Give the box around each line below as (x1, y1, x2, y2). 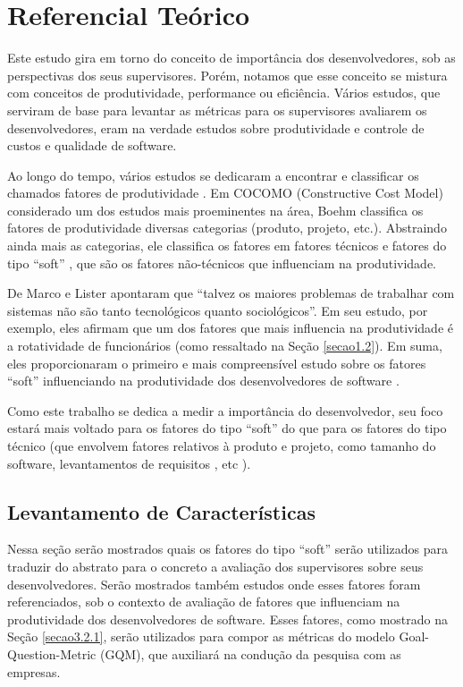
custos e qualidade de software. (7, 136, 177, 155)
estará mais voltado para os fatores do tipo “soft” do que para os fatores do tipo (7, 419, 447, 437)
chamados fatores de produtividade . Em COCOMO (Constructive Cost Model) (7, 183, 443, 202)
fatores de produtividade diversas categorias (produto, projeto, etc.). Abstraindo (7, 218, 447, 237)
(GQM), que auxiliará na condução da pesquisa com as (99, 644, 401, 663)
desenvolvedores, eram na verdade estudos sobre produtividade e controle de (7, 118, 425, 137)
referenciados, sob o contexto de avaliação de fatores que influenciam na (7, 592, 400, 611)
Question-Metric (7, 644, 97, 663)
